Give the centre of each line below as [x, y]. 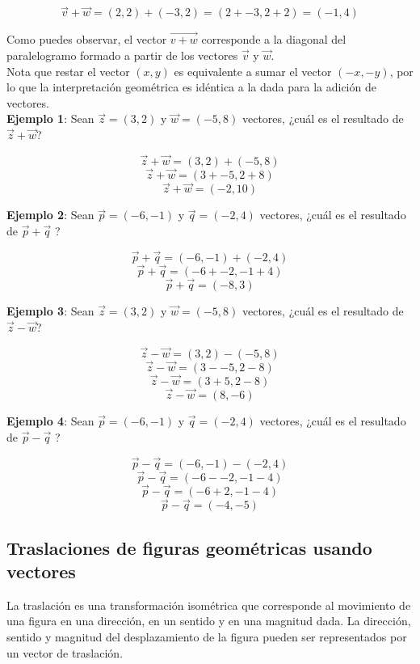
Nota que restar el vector [68, 71]
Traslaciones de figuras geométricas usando [189, 547]
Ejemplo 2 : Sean [50, 215]
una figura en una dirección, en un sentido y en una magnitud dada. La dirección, [209, 621]
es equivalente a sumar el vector [253, 71]
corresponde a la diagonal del [274, 39]
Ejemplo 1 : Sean [50, 118]
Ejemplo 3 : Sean [50, 311]
